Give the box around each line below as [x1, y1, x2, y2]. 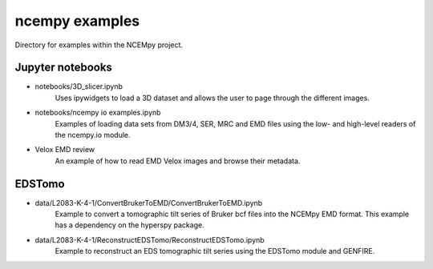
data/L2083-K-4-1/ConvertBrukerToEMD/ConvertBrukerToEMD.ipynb [34, 198, 263, 207]
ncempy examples [14, 12, 140, 30]
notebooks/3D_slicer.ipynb [34, 82, 123, 91]
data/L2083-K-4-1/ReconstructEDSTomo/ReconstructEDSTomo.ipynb [34, 235, 265, 244]
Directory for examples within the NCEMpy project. [14, 40, 184, 50]
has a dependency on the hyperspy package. [55, 220, 204, 230]
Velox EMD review [34, 145, 95, 155]
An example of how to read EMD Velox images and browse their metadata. [55, 156, 301, 166]
